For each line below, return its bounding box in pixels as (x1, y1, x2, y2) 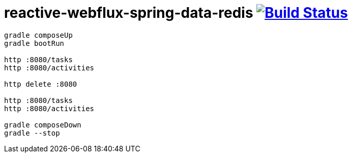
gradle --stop (4, 128, 60, 137)
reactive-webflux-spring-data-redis (4, 4, 253, 21)
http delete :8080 (4, 80, 77, 88)
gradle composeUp (4, 31, 73, 39)
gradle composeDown (4, 120, 81, 129)
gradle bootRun (4, 39, 65, 47)
